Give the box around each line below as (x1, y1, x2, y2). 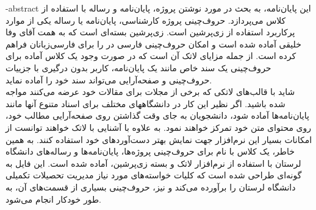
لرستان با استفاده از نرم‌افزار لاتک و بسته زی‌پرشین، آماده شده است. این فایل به (5, 156, 301, 169)
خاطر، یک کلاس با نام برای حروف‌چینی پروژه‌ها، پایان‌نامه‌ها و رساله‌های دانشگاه (5, 145, 295, 158)
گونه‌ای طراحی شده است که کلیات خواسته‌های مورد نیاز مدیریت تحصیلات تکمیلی (5, 169, 302, 181)
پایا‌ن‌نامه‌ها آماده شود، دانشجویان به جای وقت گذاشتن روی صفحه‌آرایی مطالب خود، (5, 109, 309, 122)
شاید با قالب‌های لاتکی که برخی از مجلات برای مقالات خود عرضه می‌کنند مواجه (5, 85, 295, 98)
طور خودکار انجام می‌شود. (5, 192, 101, 205)
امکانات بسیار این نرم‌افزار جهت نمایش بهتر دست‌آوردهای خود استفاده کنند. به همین (5, 133, 312, 145)
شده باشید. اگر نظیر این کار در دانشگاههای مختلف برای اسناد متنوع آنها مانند (5, 97, 285, 110)
